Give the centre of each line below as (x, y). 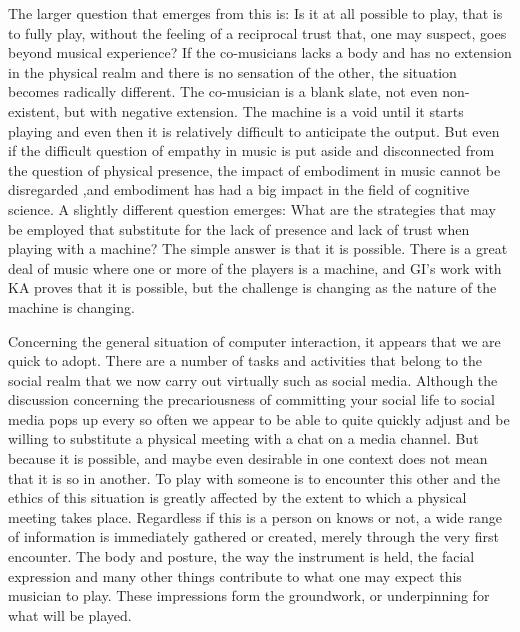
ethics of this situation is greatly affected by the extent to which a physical (237, 497)
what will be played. (70, 614)
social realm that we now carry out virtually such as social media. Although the (253, 379)
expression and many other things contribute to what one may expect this (235, 575)
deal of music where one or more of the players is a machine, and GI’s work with (255, 267)
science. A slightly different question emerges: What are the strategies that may (252, 208)
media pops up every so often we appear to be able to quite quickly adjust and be (259, 418)
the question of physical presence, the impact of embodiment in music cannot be (254, 169)
